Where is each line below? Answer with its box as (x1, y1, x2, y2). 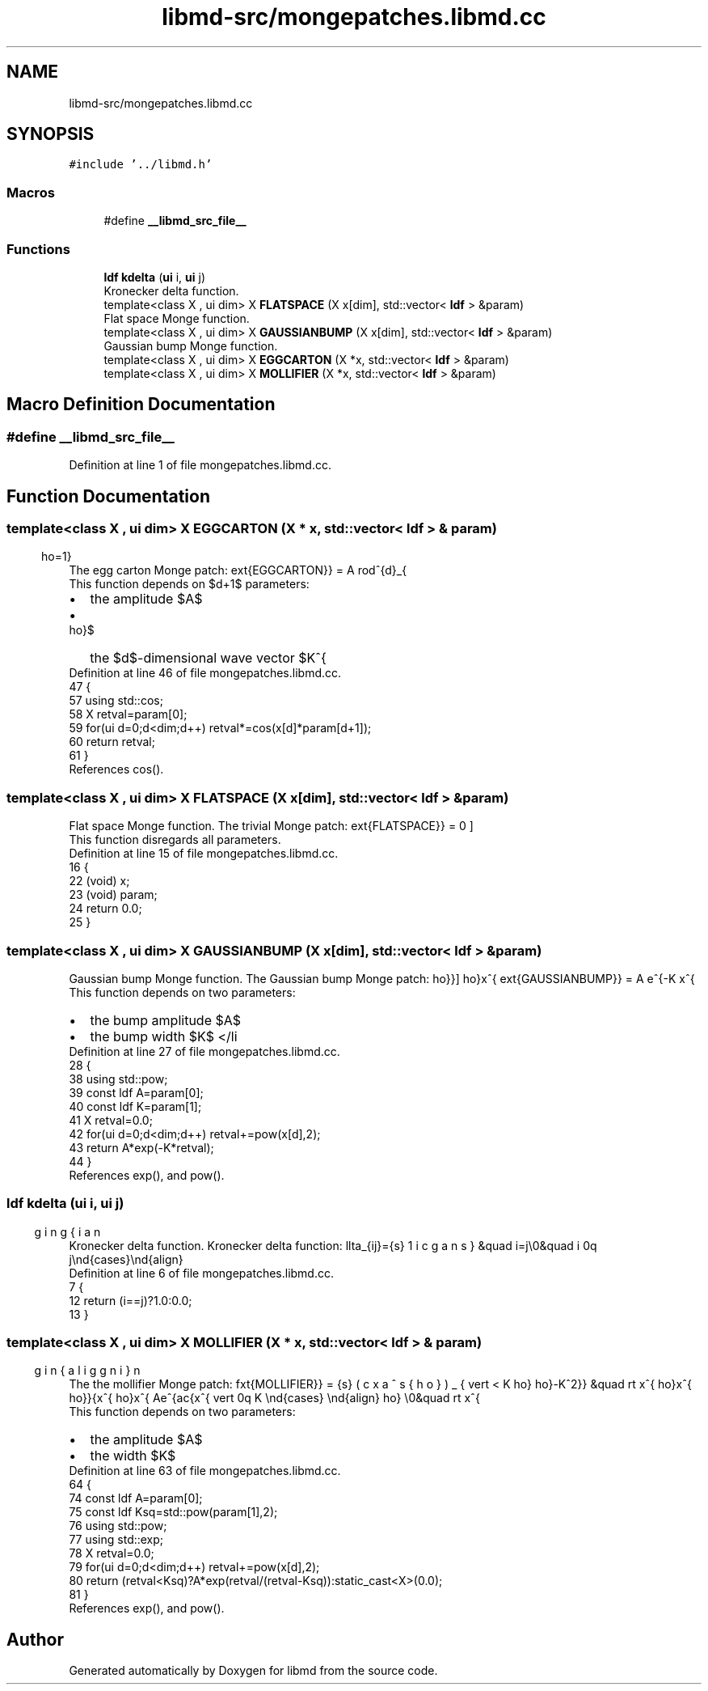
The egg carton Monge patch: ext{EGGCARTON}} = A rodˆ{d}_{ (69, 563, 407, 578)
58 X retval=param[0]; (69, 707, 188, 722)
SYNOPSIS (6, 124, 95, 145)
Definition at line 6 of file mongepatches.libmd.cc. (69, 1265, 334, 1280)
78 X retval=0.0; (69, 1546, 154, 1561)
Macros (6, 184, 55, 201)
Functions (6, 240, 70, 257)
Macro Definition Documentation (6, 394, 276, 415)
